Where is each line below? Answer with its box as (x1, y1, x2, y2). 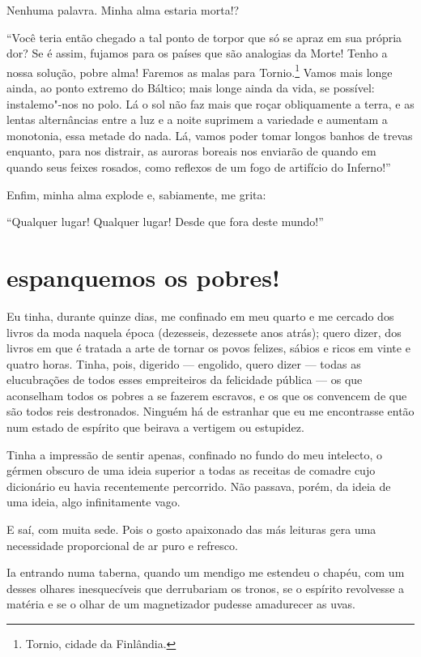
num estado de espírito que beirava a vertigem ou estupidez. (6, 419, 304, 436)
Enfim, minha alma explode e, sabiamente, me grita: (6, 186, 266, 203)
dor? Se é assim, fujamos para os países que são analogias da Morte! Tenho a (6, 45, 388, 62)
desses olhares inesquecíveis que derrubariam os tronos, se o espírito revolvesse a (6, 579, 405, 596)
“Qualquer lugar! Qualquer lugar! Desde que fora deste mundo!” (6, 213, 324, 230)
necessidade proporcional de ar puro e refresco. (6, 536, 238, 553)
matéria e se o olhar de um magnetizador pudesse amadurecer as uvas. (6, 595, 356, 612)
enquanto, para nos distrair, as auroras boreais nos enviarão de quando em (6, 143, 376, 160)
